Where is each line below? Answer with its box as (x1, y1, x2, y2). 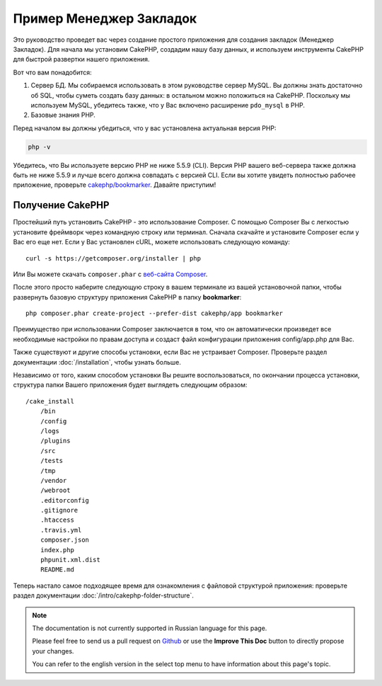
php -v (28, 142, 51, 151)
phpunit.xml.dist (40, 556, 100, 564)
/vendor (40, 476, 67, 484)
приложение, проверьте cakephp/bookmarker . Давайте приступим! (13, 181, 216, 189)
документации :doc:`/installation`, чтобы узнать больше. (13, 358, 182, 366)
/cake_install (25, 397, 74, 405)
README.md (40, 566, 74, 573)
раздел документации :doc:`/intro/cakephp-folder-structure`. (13, 591, 194, 600)
